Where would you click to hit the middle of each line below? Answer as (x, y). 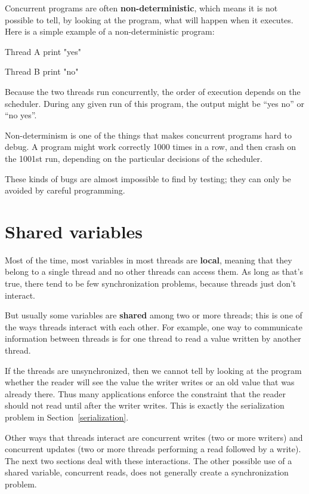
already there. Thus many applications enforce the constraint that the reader (146, 393)
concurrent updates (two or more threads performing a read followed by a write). (153, 449)
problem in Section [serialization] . (67, 417)
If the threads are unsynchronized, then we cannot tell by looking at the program (153, 370)
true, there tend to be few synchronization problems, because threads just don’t (151, 283)
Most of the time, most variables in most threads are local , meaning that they (149, 260)
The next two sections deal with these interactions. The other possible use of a (149, 460)
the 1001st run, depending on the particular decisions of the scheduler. (134, 158)
